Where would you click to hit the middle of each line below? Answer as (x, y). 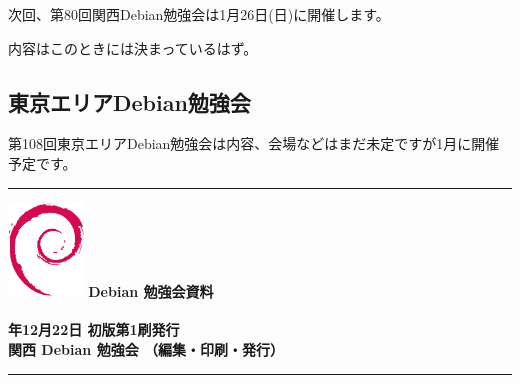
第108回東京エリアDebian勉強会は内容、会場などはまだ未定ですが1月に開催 (254, 143)
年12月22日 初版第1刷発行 (94, 329)
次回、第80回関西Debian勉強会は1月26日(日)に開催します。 (199, 14)
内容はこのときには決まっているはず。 (133, 47)
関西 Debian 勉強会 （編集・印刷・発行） (146, 348)
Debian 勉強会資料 (151, 290)
